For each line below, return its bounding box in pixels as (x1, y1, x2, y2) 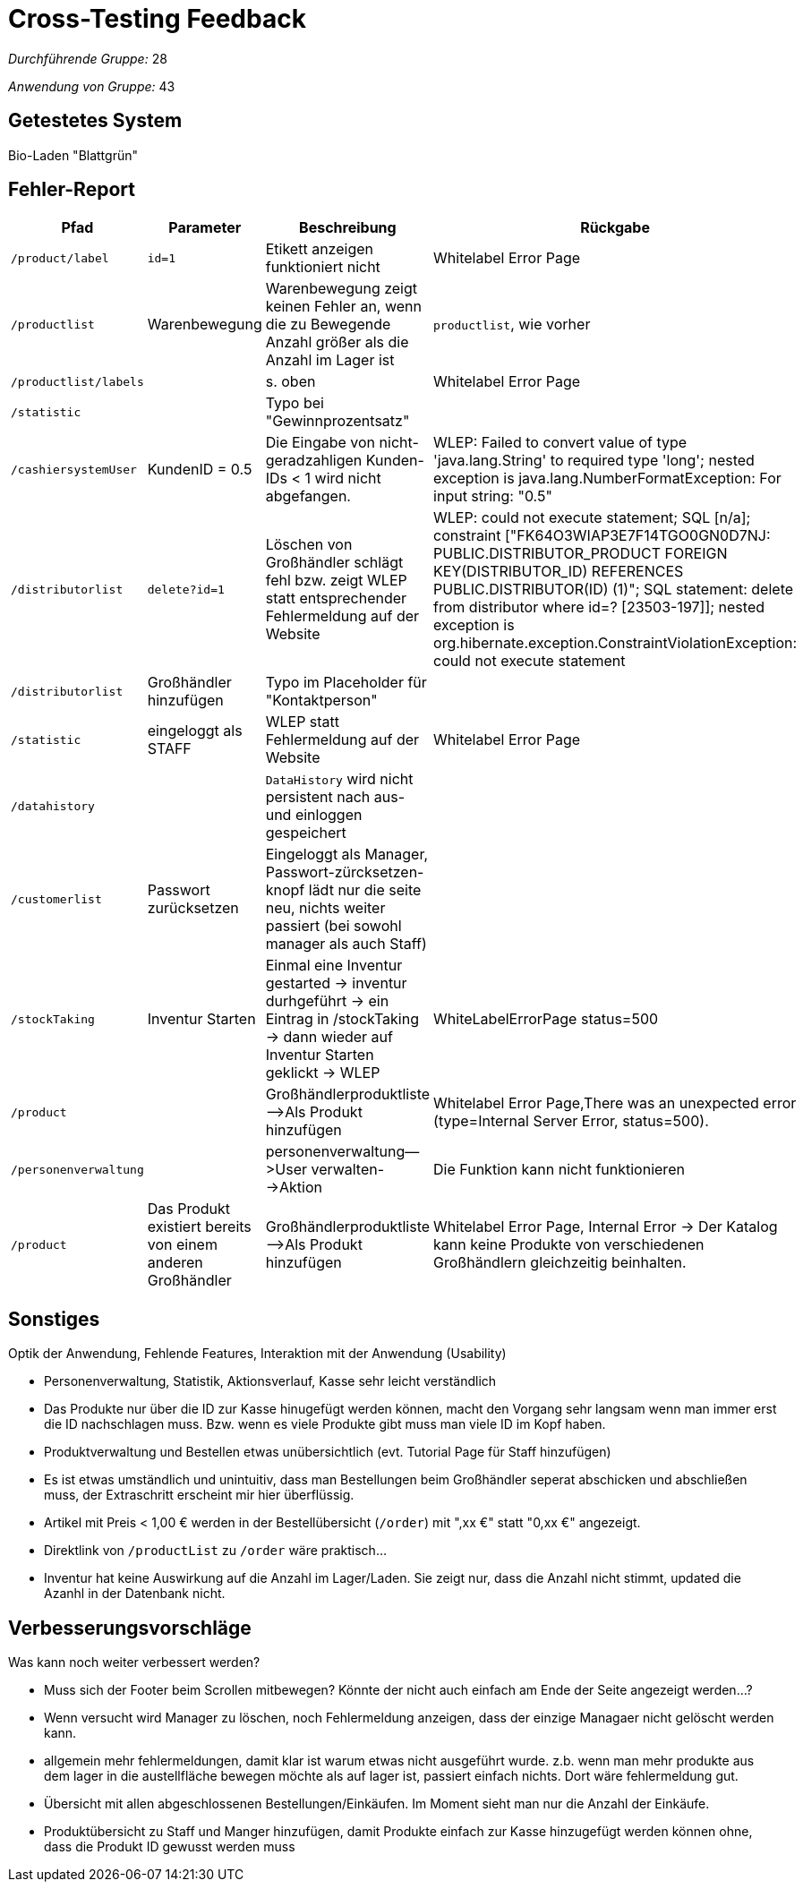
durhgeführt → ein (265, 992, 389, 1011)
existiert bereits (147, 1218, 252, 1236)
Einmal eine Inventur (265, 956, 403, 975)
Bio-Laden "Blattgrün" (8, 147, 138, 163)
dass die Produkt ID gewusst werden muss (44, 1839, 295, 1855)
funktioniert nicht (265, 258, 380, 277)
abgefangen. (265, 487, 351, 506)
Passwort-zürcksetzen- (265, 863, 424, 882)
